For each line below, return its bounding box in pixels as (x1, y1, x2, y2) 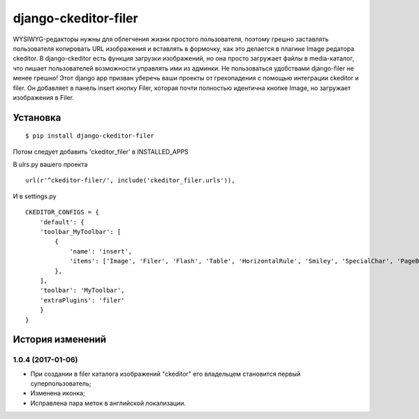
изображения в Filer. (13, 93, 75, 101)
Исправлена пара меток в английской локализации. (30, 399, 186, 407)
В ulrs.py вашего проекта (13, 161, 88, 169)
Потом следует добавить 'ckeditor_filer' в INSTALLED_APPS (13, 147, 189, 156)
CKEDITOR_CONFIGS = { (25, 208, 99, 216)
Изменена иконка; (30, 389, 85, 397)
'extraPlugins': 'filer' (39, 296, 125, 304)
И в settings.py (13, 192, 57, 200)
